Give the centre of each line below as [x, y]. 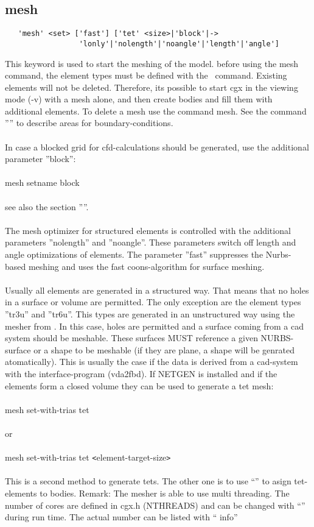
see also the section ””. [47, 206]
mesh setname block [42, 182]
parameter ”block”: [40, 159]
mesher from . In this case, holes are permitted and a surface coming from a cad [154, 326]
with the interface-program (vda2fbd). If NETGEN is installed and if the [141, 373]
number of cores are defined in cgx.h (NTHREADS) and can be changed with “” [155, 505]
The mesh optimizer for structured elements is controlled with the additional [148, 230]
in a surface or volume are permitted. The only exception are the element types [153, 302]
